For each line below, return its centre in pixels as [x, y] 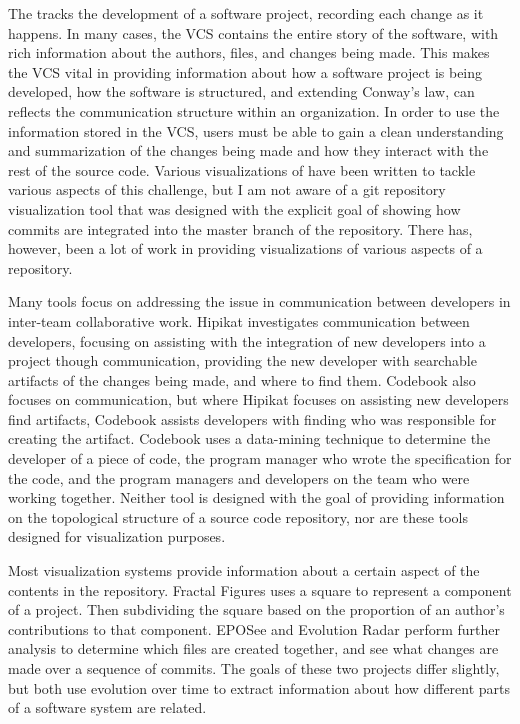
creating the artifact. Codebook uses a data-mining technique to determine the [249, 438]
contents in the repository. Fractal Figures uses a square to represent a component [260, 589]
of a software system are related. [107, 707]
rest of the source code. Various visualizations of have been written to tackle [242, 169]
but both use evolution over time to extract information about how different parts [259, 687]
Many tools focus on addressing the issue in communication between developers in [259, 301]
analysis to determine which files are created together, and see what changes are [253, 648]
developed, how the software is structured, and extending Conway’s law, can [241, 91]
